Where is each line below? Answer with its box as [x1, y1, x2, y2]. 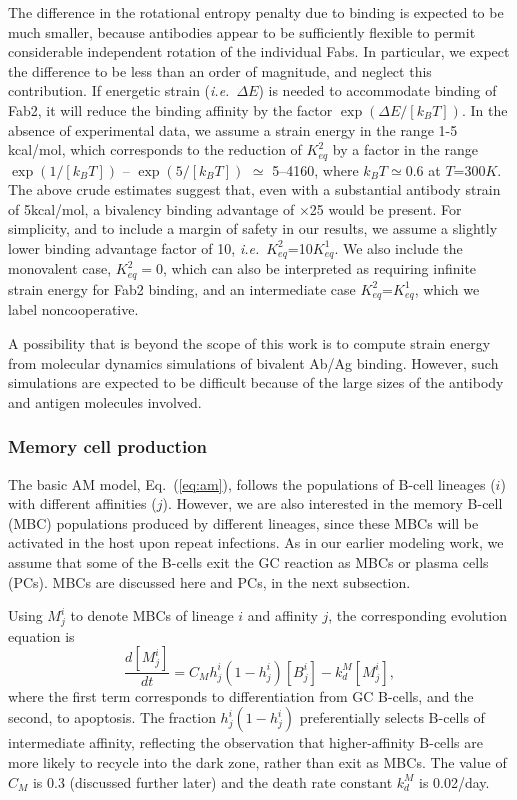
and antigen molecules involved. [8, 391, 202, 412]
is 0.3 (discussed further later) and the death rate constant [32, 771, 393, 792]
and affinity [247, 605, 318, 626]
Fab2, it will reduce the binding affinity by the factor [8, 99, 333, 120]
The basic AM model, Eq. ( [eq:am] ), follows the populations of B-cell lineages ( [8, 473, 496, 494]
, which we [414, 278, 480, 299]
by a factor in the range [332, 139, 478, 160]
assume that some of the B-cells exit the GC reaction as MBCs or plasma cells [8, 551, 489, 572]
